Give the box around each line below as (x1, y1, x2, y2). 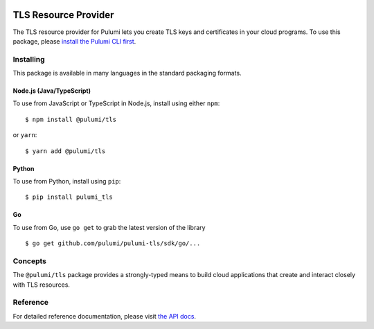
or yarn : (12, 131, 37, 139)
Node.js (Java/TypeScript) (12, 87, 91, 95)
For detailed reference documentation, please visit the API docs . (12, 312, 197, 320)
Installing (12, 54, 45, 64)
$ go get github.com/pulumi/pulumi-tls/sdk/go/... (25, 240, 201, 247)
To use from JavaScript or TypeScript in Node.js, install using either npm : (12, 99, 220, 107)
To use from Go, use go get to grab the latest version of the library (12, 223, 206, 231)
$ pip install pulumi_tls (25, 193, 114, 201)
